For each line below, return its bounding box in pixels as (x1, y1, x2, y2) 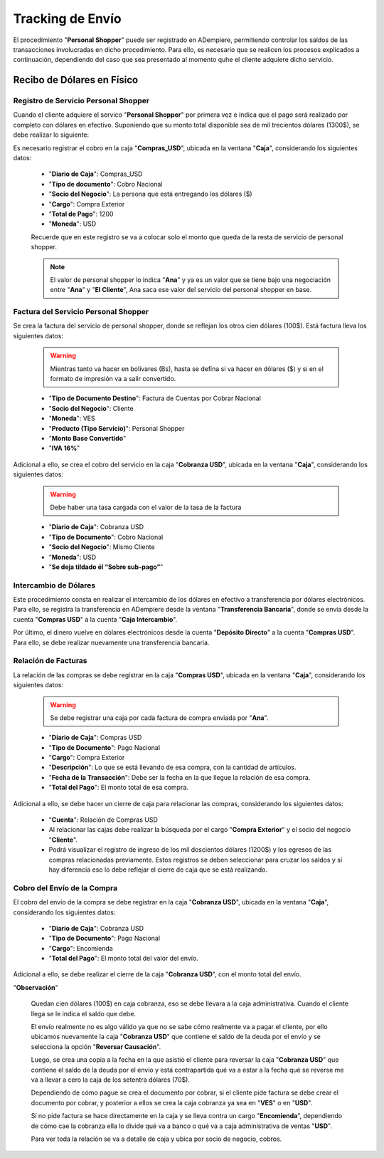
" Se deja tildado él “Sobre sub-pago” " (48, 563, 164, 571)
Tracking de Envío (13, 11, 122, 26)
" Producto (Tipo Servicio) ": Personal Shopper (48, 424, 185, 432)
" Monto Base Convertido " (48, 434, 127, 442)
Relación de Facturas (13, 656, 88, 666)
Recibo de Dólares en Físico (13, 74, 139, 86)
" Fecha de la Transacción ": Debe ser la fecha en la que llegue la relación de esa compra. (48, 773, 311, 781)
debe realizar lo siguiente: (13, 130, 90, 139)
